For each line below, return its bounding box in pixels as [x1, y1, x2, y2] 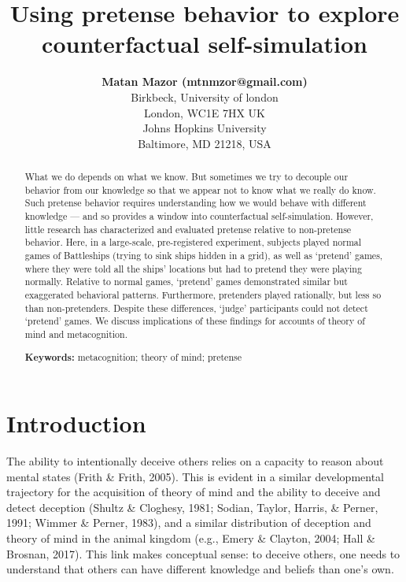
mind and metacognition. [24, 327, 127, 340]
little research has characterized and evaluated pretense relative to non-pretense [24, 222, 352, 235]
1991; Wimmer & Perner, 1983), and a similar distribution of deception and [6, 514, 371, 531]
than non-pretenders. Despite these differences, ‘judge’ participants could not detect [24, 301, 368, 314]
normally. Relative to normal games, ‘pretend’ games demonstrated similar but [24, 275, 348, 288]
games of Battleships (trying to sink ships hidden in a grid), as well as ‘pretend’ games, [24, 249, 383, 262]
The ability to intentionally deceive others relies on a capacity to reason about [6, 453, 384, 469]
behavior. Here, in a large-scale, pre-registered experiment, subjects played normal [24, 235, 362, 249]
